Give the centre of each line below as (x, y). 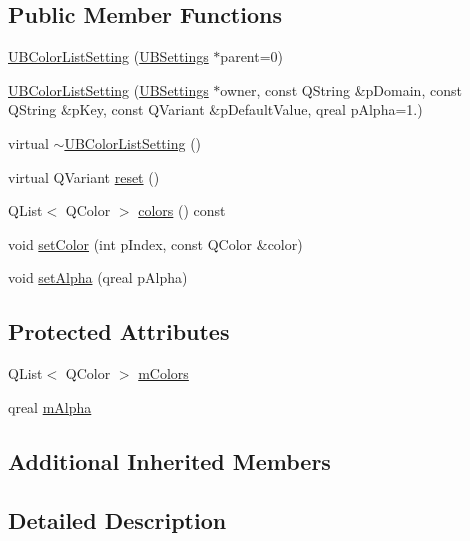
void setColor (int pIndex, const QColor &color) (155, 243)
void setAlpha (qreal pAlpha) (98, 277)
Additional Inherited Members (169, 460)
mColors (163, 373)
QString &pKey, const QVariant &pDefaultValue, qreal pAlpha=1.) (215, 109)
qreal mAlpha (50, 406)
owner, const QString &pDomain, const (341, 89)
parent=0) (252, 56)
